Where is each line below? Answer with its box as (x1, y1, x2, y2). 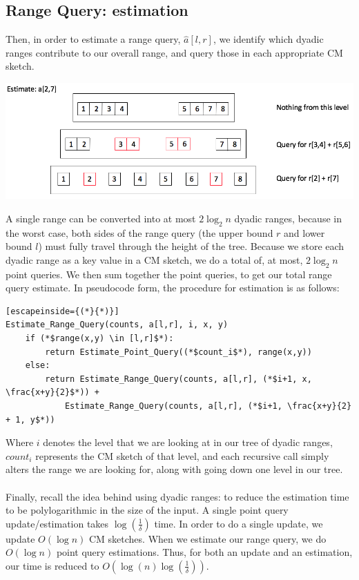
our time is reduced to (6, 558, 99, 572)
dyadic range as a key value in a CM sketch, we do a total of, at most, (6, 252, 303, 267)
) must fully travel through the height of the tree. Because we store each (38, 239, 345, 253)
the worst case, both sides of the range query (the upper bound (6, 225, 273, 240)
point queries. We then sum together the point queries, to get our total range (6, 267, 332, 281)
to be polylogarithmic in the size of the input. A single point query (6, 503, 289, 517)
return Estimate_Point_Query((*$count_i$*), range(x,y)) (45, 347, 312, 357)
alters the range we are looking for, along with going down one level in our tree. (6, 462, 343, 476)
